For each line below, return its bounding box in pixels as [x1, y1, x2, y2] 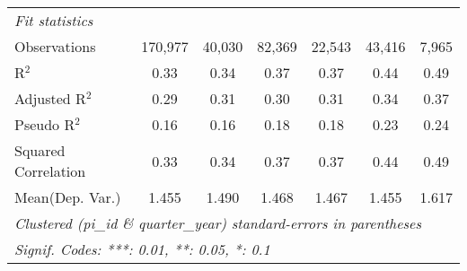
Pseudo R [14, 114, 75, 135]
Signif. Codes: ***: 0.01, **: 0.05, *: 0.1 [14, 239, 270, 259]
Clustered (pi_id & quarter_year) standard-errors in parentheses [14, 213, 422, 233]
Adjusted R [14, 88, 86, 109]
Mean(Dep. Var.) [14, 187, 121, 207]
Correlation [14, 161, 86, 181]
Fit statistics [14, 10, 93, 31]
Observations [14, 36, 96, 57]
